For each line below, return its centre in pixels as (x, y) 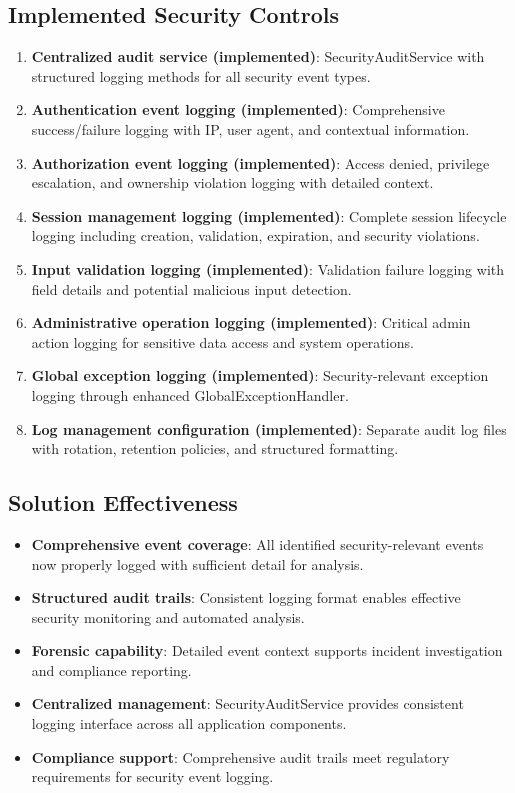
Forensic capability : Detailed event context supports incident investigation (267, 650)
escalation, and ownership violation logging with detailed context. (232, 182)
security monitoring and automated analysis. (168, 616)
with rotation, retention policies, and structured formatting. (215, 448)
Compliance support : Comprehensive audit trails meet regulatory (240, 756)
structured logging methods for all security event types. (201, 75)
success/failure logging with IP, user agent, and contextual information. (250, 128)
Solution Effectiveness (123, 502)
